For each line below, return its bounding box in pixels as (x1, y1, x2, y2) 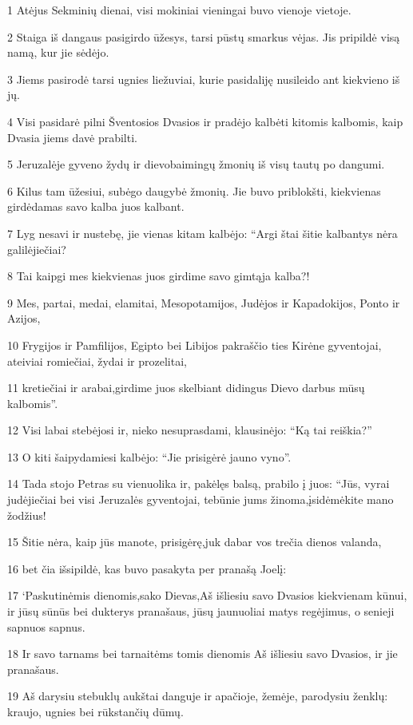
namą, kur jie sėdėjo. (7, 44, 109, 61)
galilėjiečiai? (7, 240, 66, 257)
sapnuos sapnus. (7, 618, 85, 635)
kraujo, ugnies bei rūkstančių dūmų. (7, 703, 184, 719)
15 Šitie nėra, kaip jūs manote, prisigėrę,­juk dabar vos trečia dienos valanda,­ (7, 533, 382, 550)
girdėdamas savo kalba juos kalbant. (7, 198, 185, 215)
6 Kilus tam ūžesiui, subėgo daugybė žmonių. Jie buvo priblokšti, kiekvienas (7, 182, 381, 199)
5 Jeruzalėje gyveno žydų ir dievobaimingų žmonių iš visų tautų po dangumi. (7, 156, 385, 172)
